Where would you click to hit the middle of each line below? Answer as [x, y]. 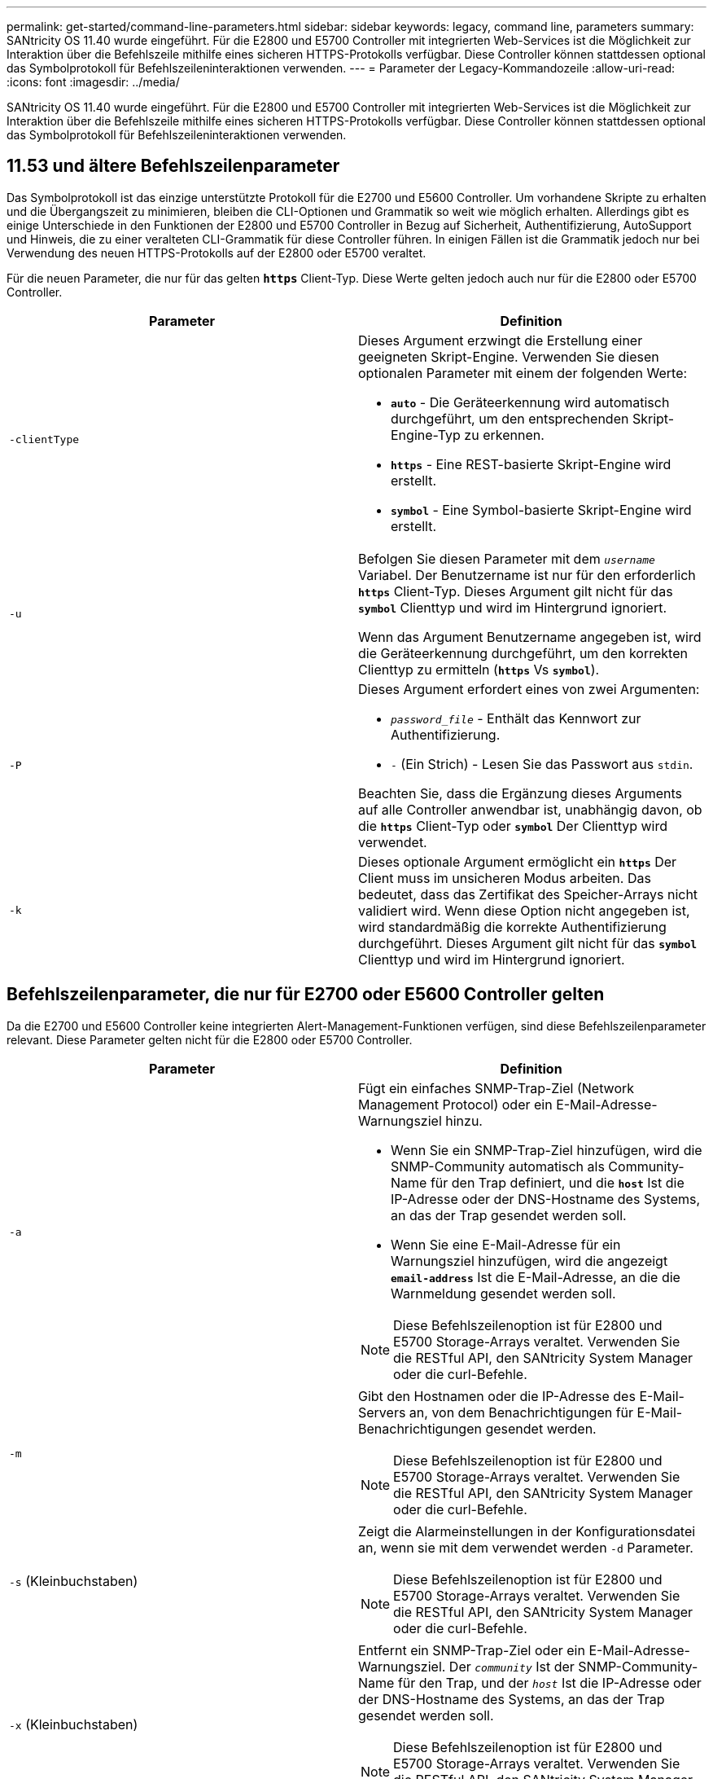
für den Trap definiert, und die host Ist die [557, 1182]
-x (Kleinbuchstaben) [74, 1724]
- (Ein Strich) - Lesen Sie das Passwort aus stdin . [542, 764]
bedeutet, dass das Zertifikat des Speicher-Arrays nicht [528, 894]
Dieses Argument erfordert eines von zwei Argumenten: [529, 689]
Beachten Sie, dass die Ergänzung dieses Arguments [520, 793]
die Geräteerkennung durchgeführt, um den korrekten [523, 653]
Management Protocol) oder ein [455, 1104]
